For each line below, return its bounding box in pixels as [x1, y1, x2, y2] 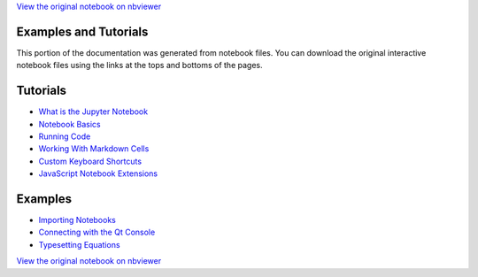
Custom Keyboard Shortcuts [38, 156, 142, 166]
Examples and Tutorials [16, 24, 149, 39]
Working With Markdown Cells [38, 143, 150, 154]
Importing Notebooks [38, 215, 117, 226]
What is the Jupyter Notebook [38, 106, 149, 117]
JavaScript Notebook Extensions [38, 168, 158, 179]
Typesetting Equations [38, 239, 120, 250]
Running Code [38, 131, 91, 142]
